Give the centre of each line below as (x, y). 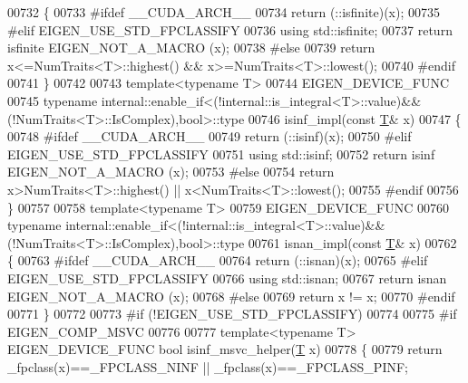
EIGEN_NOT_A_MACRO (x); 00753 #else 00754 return (171, 172)
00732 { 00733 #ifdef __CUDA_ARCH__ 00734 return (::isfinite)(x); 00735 (224, 12)
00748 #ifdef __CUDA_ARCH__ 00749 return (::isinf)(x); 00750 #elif (210, 136)
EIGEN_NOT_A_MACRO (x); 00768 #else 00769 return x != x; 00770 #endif (231, 296)
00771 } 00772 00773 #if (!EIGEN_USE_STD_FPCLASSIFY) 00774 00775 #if (232, 314)
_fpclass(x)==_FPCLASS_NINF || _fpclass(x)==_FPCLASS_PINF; (208, 366)
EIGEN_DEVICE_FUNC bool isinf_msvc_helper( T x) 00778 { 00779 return (225, 349)
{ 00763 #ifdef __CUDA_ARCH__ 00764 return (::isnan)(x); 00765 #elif (218, 260)
